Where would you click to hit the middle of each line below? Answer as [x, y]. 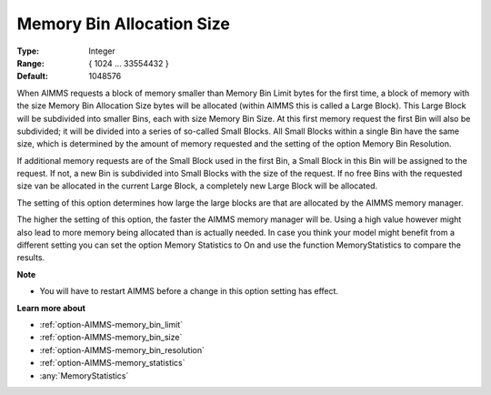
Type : [28, 51]
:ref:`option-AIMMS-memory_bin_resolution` [122, 349]
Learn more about [51, 308]
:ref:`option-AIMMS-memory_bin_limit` [111, 324]
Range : [30, 63]
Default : [33, 76]
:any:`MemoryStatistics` [84, 375]
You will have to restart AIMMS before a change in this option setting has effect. [189, 291]
